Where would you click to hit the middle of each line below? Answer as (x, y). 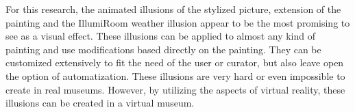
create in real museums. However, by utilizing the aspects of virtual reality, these (175, 89)
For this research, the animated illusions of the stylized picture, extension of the (173, 9)
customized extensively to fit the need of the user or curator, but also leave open (175, 62)
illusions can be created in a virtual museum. (100, 103)
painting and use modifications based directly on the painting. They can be (163, 49)
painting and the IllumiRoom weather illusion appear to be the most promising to (178, 22)
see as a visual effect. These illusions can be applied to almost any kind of (160, 36)
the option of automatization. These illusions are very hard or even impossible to (175, 75)
